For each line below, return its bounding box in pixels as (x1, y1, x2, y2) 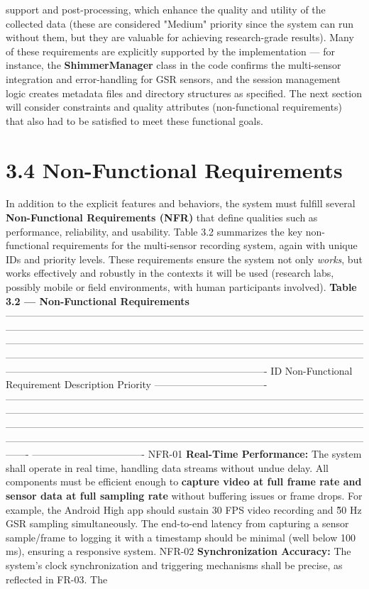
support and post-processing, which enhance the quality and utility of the (6, 2, 326, 16)
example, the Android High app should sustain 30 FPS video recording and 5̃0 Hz (6, 502, 362, 517)
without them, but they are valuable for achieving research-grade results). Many (6, 30, 354, 45)
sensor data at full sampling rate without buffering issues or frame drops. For (6, 488, 363, 502)
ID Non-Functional (270, 363, 353, 378)
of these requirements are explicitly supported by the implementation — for (6, 43, 335, 58)
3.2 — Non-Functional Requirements (6, 293, 189, 308)
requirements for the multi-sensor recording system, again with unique (52, 238, 358, 253)
